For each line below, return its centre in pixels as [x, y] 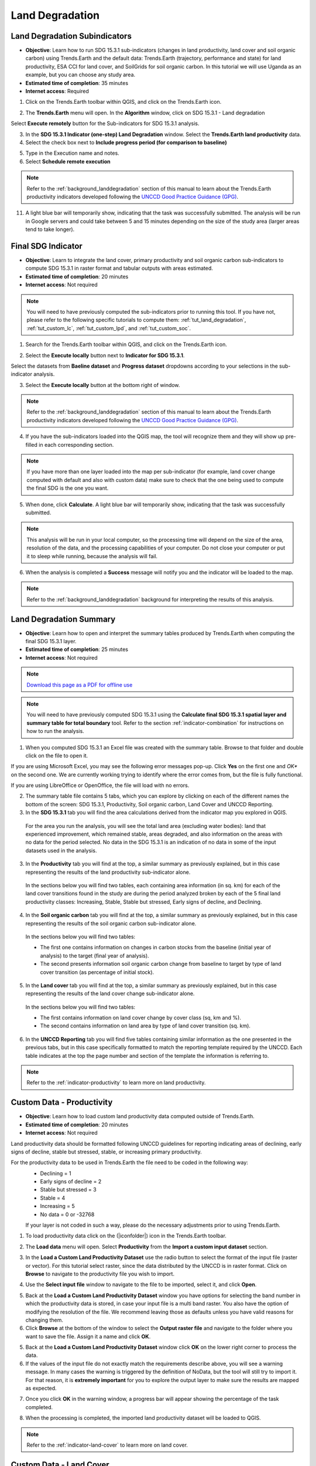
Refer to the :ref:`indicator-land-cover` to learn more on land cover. [107, 1445]
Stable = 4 [53, 1198]
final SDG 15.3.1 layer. [51, 642]
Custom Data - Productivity [62, 1102]
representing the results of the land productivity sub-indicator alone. [108, 872]
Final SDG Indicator [47, 246]
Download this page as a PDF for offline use [80, 685]
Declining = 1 [56, 1173]
